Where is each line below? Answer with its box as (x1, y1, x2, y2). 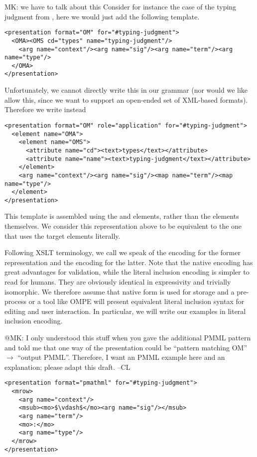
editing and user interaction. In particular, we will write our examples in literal (4, 305, 246, 316)
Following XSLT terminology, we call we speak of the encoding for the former (4, 247, 241, 258)
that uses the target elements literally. (4, 230, 121, 241)
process (4, 296, 27, 306)
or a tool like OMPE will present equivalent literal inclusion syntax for (28, 296, 245, 306)
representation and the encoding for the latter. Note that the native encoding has (4, 257, 253, 267)
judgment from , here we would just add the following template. (4, 11, 200, 21)
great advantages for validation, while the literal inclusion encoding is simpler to (4, 267, 250, 277)
